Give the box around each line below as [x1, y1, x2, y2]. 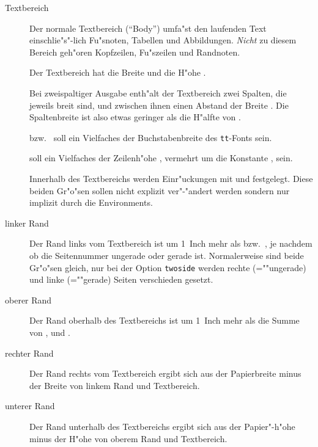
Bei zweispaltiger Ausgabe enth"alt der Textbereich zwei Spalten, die [29, 86, 287, 99]
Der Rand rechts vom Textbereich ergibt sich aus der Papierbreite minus [29, 367, 301, 380]
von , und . [29, 326, 70, 338]
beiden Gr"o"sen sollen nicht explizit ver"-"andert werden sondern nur [29, 184, 290, 197]
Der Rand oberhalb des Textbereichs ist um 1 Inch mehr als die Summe [29, 314, 300, 327]
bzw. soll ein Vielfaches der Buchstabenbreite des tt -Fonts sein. [29, 131, 272, 144]
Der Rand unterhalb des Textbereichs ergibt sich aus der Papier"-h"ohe [29, 420, 295, 432]
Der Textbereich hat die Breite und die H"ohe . [29, 66, 206, 79]
